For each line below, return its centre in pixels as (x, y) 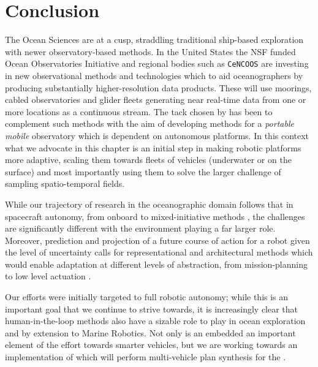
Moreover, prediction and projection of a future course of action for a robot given (157, 240)
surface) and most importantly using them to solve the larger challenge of (143, 171)
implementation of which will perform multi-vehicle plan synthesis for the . (146, 357)
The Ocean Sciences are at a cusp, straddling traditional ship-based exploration (154, 40)
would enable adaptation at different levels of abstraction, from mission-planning (156, 264)
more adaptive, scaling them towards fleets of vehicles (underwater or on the (148, 160)
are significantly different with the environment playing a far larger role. (140, 228)
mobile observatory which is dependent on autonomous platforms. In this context (157, 135)
